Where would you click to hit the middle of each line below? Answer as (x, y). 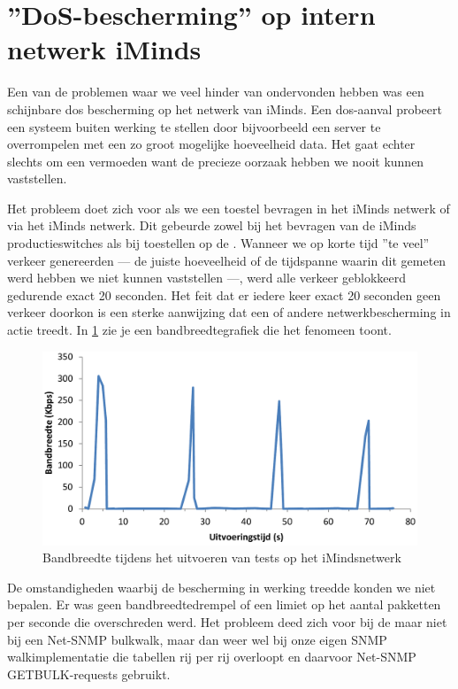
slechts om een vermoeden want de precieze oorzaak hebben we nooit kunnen (216, 161)
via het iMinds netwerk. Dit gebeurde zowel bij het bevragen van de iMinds (212, 225)
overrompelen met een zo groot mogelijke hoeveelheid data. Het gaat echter (211, 144)
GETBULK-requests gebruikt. (89, 674)
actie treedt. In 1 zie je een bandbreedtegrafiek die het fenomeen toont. (199, 330)
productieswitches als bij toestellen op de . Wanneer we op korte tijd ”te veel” (218, 243)
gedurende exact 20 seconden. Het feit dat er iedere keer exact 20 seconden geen (224, 294)
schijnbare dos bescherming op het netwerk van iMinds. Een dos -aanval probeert (225, 108)
